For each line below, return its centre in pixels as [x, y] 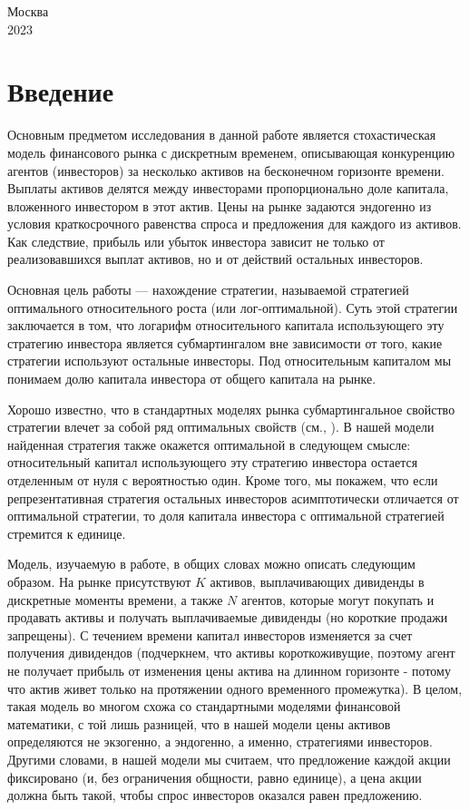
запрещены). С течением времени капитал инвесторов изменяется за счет [210, 634]
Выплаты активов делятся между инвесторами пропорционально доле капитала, [228, 188]
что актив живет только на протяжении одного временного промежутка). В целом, [235, 688]
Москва [28, 11]
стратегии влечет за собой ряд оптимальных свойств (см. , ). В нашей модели [221, 427]
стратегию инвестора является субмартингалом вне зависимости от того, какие [225, 342]
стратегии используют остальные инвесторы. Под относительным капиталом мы [230, 361]
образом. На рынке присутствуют [99, 581]
